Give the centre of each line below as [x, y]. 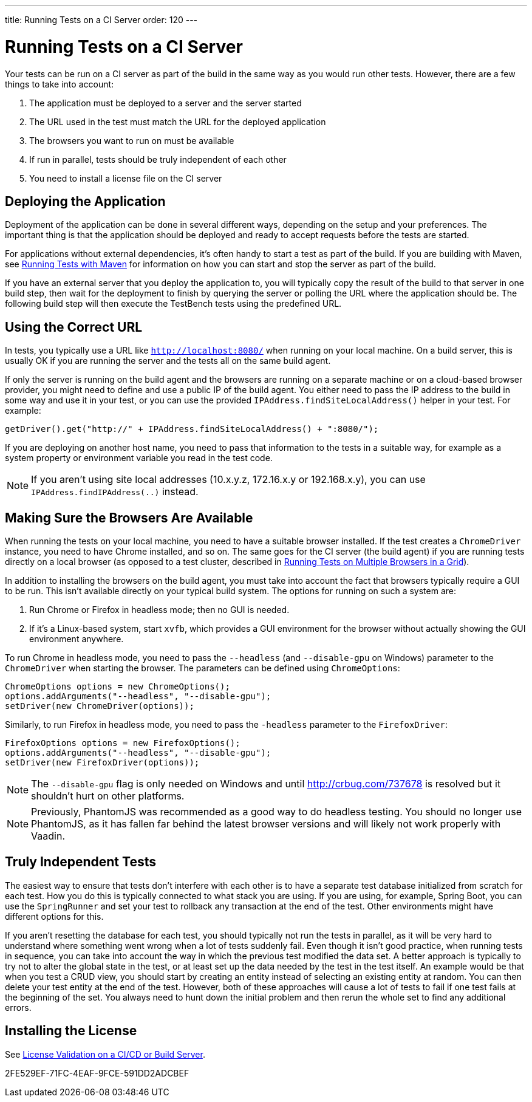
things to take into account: [60, 84]
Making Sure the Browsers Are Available [129, 518]
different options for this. [54, 916]
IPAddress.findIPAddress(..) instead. [115, 492]
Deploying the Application [85, 201]
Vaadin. [48, 836]
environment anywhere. [77, 639]
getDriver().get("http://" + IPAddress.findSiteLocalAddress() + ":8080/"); [192, 429]
